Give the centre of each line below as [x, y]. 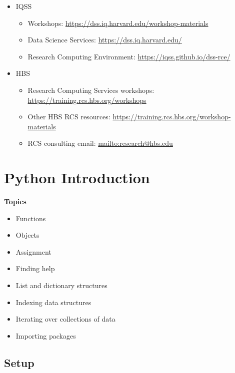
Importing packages [46, 335]
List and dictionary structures [61, 285]
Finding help [35, 268]
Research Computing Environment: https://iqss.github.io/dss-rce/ [129, 56]
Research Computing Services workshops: [91, 90]
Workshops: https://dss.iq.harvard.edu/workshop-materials [118, 23]
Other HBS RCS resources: [69, 117]
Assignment [33, 251]
